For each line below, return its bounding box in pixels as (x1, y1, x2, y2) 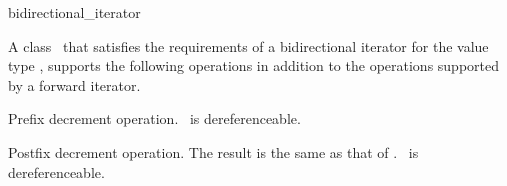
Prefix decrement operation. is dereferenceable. (8, 108, 301, 129)
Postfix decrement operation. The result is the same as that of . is (8, 141, 419, 162)
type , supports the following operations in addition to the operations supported (8, 55, 500, 76)
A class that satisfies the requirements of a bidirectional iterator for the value (8, 35, 489, 56)
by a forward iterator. (8, 74, 141, 95)
